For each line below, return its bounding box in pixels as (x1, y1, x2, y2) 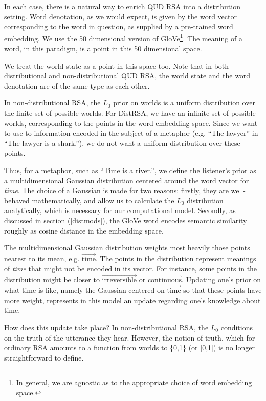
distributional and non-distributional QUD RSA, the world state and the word (4, 70, 251, 81)
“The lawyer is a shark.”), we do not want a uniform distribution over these (4, 137, 240, 148)
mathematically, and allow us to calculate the (32, 195, 174, 205)
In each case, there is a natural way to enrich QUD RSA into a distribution (4, 1, 240, 11)
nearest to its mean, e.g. (4, 252, 80, 263)
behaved (4, 195, 30, 205)
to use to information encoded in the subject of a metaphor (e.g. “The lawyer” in (4, 128, 258, 138)
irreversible (102, 277, 137, 284)
